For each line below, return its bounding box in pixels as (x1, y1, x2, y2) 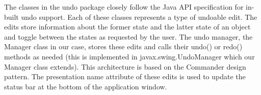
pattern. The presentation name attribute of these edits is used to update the (4, 71, 246, 82)
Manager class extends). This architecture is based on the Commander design (4, 61, 246, 72)
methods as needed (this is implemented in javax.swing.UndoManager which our (4, 51, 255, 61)
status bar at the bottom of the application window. (4, 81, 167, 91)
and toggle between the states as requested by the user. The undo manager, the (4, 31, 253, 42)
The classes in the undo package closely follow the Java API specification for (4, 2, 244, 12)
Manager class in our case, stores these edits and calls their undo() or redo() (4, 41, 243, 52)
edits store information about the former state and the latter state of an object (4, 21, 251, 32)
